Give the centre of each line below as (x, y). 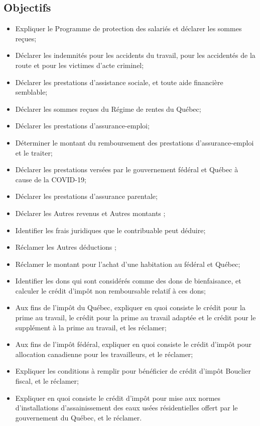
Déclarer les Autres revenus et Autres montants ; (90, 213)
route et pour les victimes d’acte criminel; (80, 65)
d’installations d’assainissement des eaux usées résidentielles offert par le (126, 408)
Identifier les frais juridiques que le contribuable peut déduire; (110, 230)
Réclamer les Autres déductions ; (66, 247)
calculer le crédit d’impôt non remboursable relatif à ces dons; (110, 290)
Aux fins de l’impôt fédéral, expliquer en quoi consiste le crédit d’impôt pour (133, 344)
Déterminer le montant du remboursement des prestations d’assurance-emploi (135, 142)
